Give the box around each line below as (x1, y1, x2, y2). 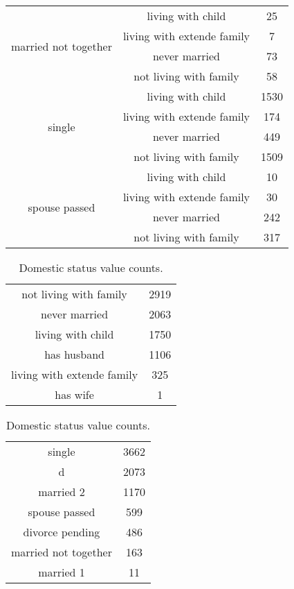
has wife (55, 386, 94, 402)
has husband (44, 346, 104, 362)
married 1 (38, 564, 85, 580)
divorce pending (23, 524, 100, 540)
